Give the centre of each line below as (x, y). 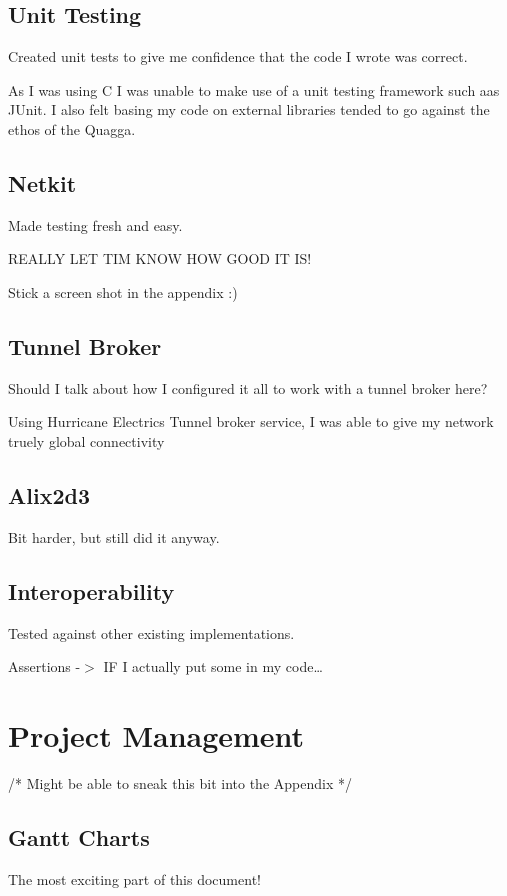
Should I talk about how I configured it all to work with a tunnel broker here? (248, 387)
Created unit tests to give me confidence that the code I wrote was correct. (238, 56)
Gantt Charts (79, 836)
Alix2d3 (49, 494)
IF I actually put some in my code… (213, 666)
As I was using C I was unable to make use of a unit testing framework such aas (254, 89)
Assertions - (44, 666)
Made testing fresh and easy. (95, 224)
